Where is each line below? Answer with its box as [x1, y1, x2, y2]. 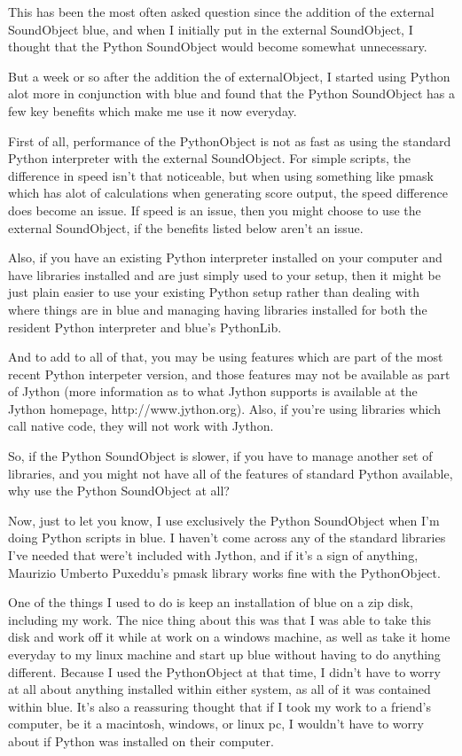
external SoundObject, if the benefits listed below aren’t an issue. [8, 218, 364, 237]
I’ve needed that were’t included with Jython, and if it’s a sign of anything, [8, 546, 419, 565]
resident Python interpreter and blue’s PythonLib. [8, 317, 282, 336]
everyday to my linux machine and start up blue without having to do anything [8, 645, 441, 663]
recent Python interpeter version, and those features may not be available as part [8, 364, 450, 383]
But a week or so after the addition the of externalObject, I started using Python [8, 66, 450, 85]
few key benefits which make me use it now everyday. [8, 101, 297, 120]
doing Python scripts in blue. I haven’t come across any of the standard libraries [8, 528, 446, 547]
